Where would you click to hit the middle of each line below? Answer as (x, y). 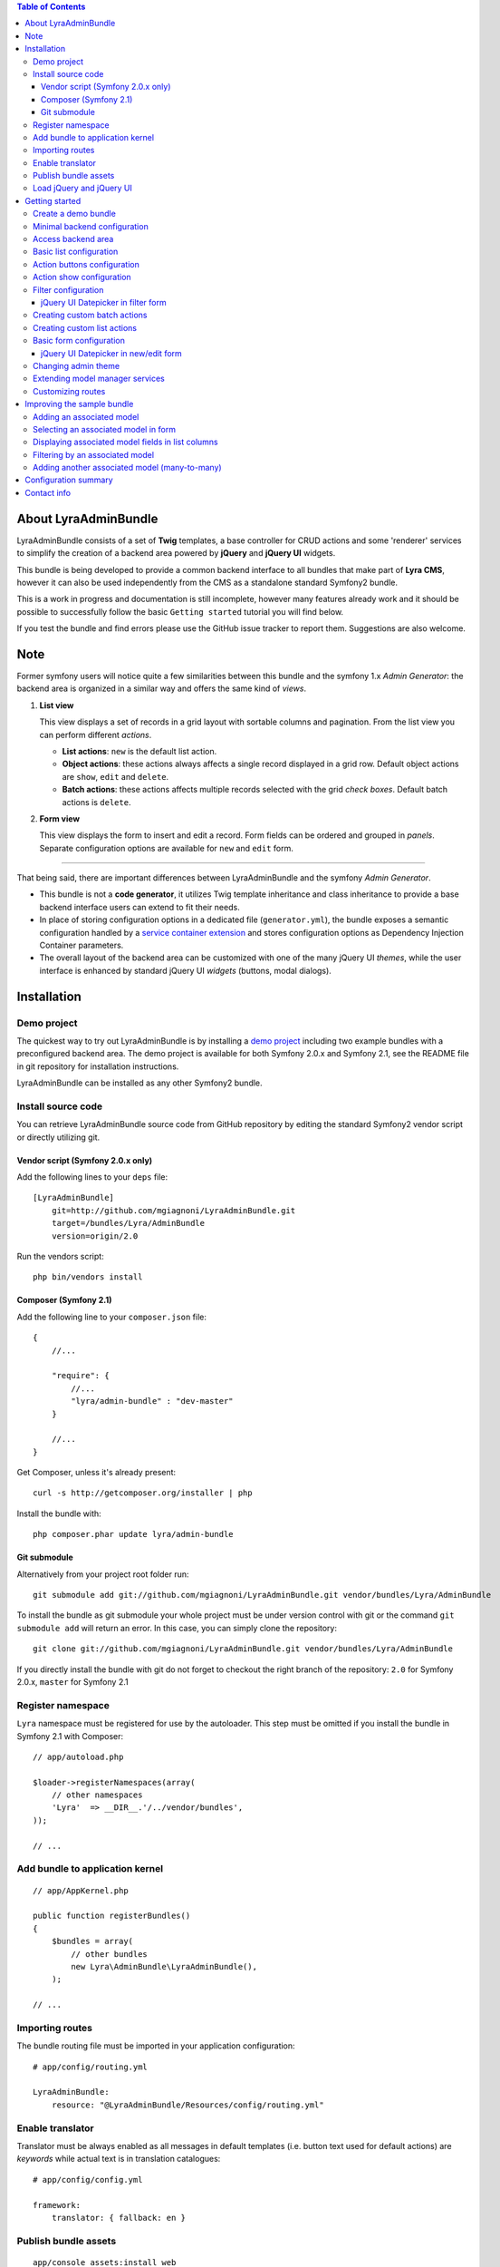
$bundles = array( (92, 1941)
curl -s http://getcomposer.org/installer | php (143, 1493)
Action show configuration (82, 277)
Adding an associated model (86, 416)
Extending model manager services (99, 379)
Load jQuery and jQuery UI (83, 188)
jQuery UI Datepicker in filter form (104, 302)
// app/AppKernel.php (81, 1890)
